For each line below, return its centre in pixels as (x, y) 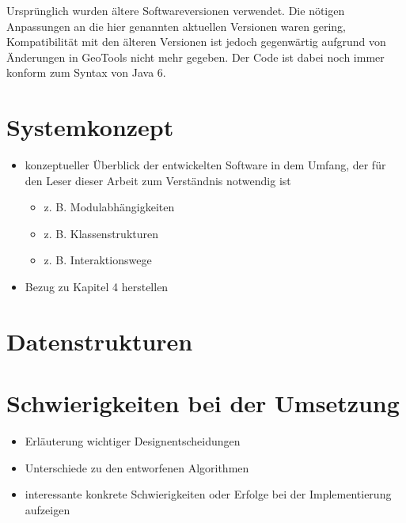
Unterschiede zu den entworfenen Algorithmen (137, 467)
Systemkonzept (90, 127)
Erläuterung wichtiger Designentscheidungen (133, 441)
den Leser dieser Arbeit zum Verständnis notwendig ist (158, 180)
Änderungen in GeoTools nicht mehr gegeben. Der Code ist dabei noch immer (195, 57)
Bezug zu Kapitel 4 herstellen (97, 287)
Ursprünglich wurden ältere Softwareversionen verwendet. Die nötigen (176, 10)
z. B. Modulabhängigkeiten (109, 207)
